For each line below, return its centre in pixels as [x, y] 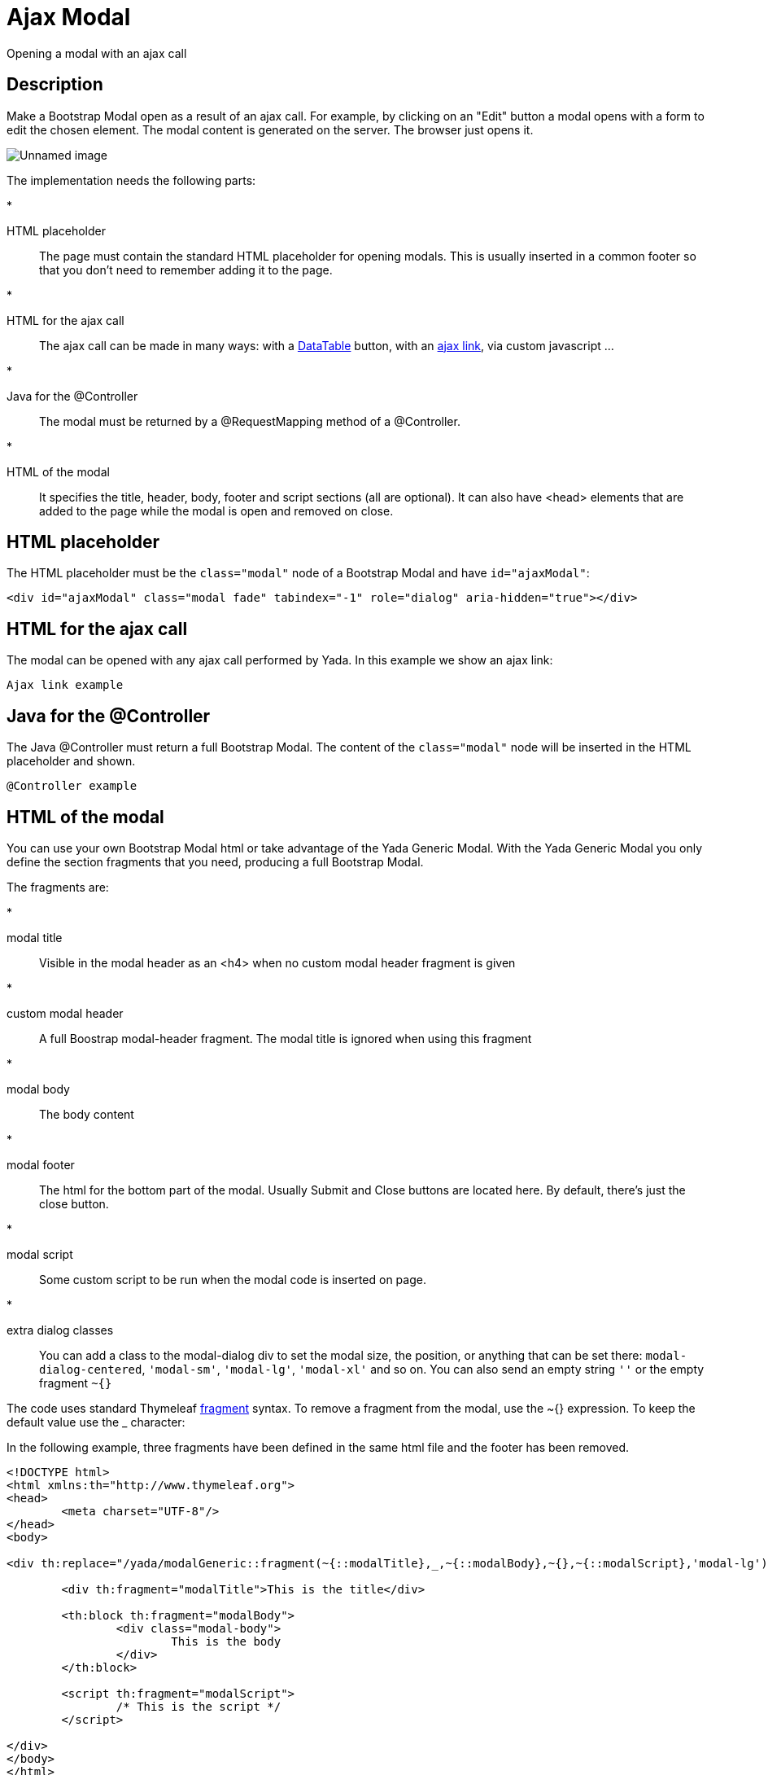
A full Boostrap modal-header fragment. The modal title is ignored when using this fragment [286, 1038]
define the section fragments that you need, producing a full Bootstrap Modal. [215, 861]
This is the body [226, 1641]
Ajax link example [65, 685]
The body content [87, 1114]
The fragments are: [58, 887]
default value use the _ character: [96, 1422]
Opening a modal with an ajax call [97, 53]
